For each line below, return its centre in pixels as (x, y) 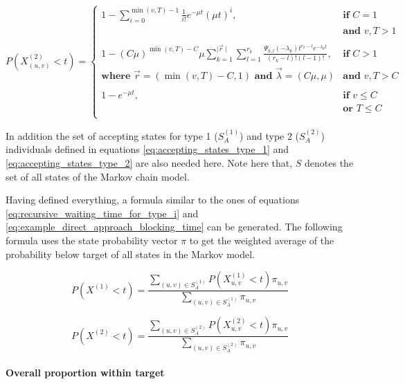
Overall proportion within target (85, 372)
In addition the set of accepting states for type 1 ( (112, 135)
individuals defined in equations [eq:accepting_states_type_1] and (147, 149)
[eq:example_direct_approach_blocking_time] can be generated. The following (174, 227)
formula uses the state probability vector (92, 240)
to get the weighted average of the (262, 240)
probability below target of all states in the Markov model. (130, 254)
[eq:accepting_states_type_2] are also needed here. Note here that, (149, 162)
